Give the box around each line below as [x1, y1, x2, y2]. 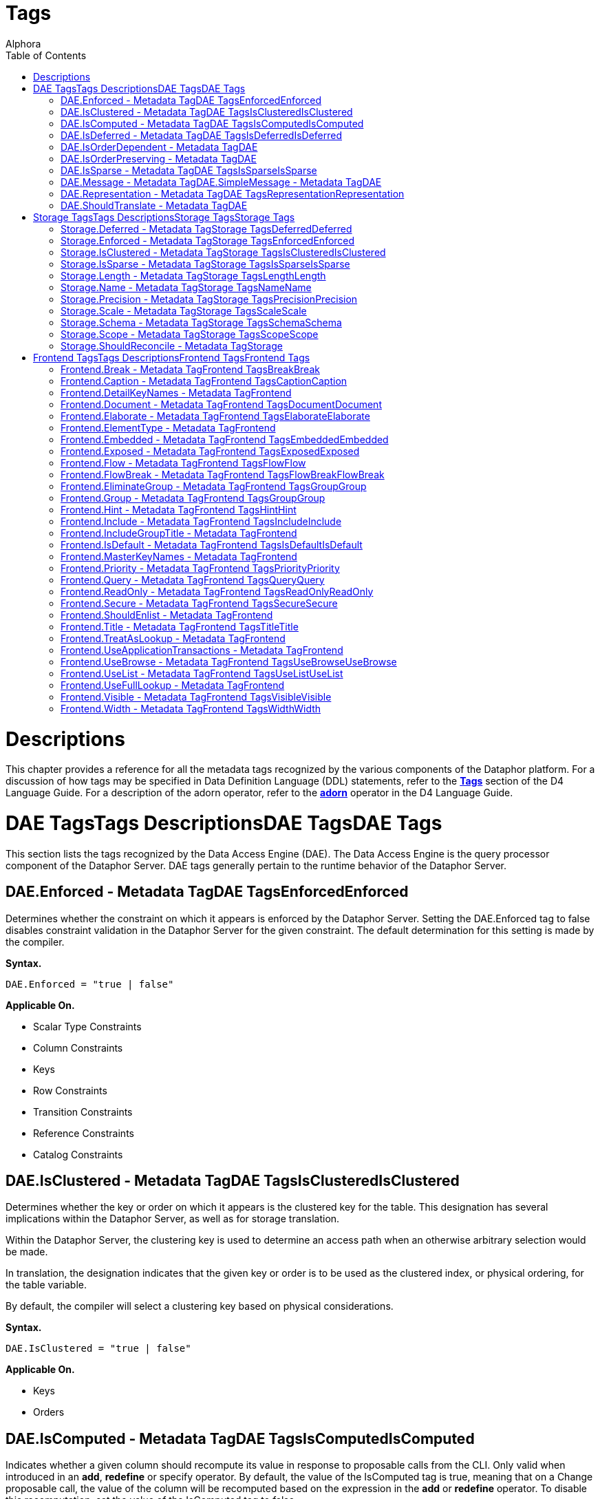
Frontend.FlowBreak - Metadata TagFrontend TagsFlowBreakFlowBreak [61, 468, 385, 480]
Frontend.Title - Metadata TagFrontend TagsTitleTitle [61, 620, 299, 632]
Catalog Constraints [33, 1148, 123, 1160]
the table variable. [6, 1279, 87, 1291]
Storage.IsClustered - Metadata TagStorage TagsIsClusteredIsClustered [61, 246, 386, 258]
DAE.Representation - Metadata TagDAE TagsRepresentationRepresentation [61, 187, 405, 200]
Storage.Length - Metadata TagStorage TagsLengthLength [61, 269, 326, 281]
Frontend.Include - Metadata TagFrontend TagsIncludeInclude [61, 515, 342, 527]
